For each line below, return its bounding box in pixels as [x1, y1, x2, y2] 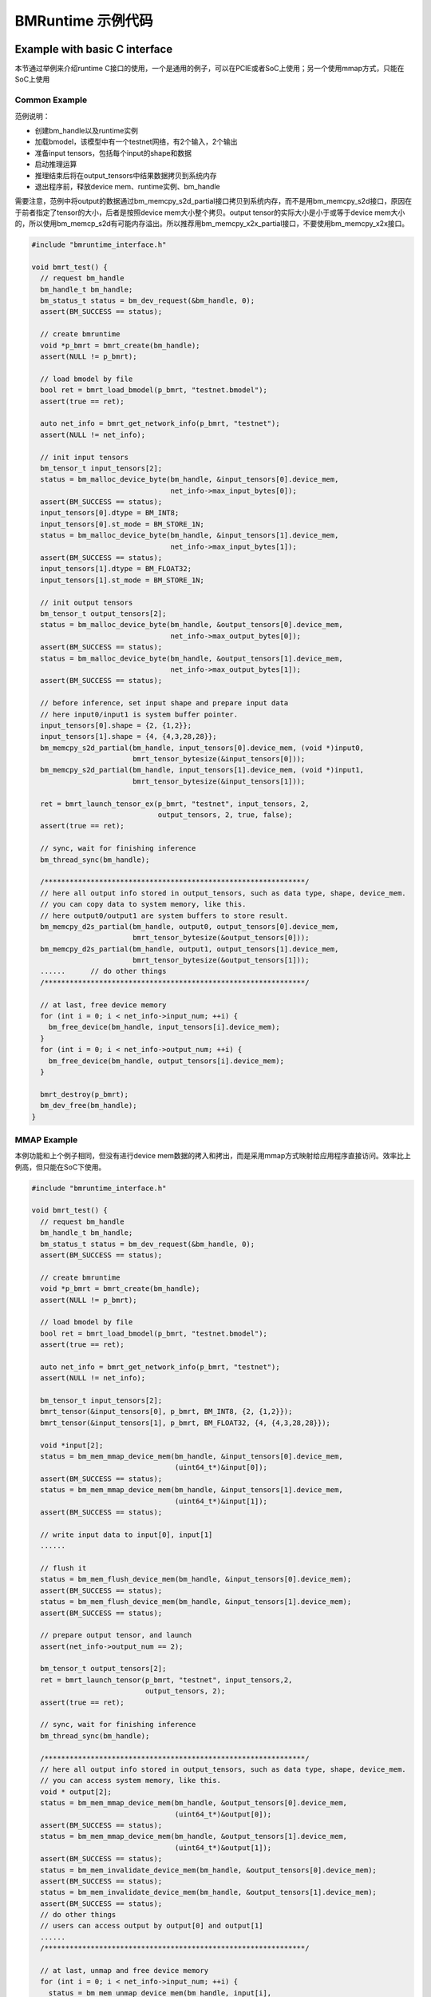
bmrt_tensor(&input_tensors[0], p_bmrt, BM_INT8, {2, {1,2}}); [40, 1407, 293, 1416]
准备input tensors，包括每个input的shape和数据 [34, 148, 192, 157]
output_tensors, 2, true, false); [157, 811, 293, 820]
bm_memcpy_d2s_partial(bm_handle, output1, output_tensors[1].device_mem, [40, 944, 339, 954]
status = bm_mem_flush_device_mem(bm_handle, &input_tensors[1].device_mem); [40, 1598, 352, 1606]
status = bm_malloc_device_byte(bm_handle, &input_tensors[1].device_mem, [40, 531, 339, 540]
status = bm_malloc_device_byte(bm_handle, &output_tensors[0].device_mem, [40, 620, 343, 629]
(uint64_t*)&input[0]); [174, 1463, 267, 1472]
